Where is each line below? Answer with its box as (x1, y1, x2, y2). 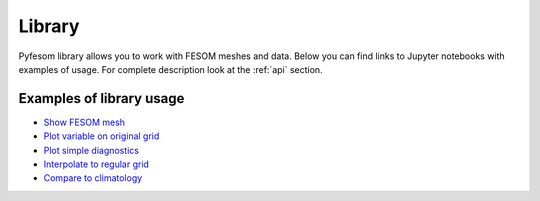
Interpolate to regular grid (43, 158, 150, 170)
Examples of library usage (18, 90, 185, 107)
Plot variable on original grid (43, 130, 160, 142)
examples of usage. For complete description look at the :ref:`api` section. (18, 63, 324, 75)
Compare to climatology (43, 172, 143, 184)
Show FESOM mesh (43, 116, 125, 128)
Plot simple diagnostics (43, 144, 140, 156)
